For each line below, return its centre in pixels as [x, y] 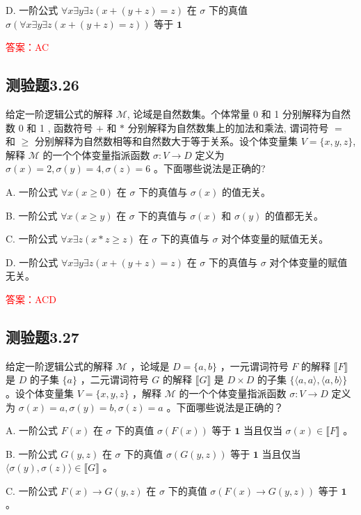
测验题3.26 [42, 85]
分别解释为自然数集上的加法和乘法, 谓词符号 [228, 127]
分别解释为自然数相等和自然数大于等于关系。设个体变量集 [166, 141]
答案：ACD [31, 299]
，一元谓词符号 [254, 366]
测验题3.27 [42, 336]
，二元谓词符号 [114, 379]
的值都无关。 [294, 215]
